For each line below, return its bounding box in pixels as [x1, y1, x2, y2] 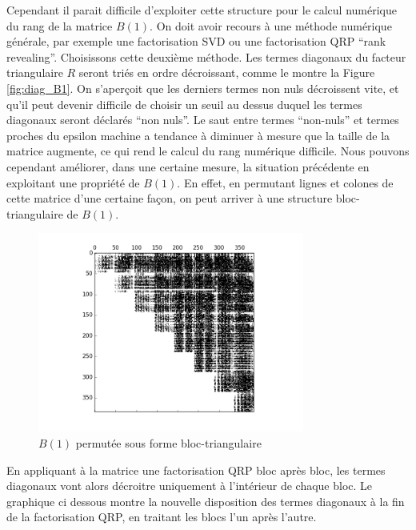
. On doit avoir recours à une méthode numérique [150, 17, 392, 34]
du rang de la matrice [6, 17, 113, 34]
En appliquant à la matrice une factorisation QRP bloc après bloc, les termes [6, 461, 386, 478]
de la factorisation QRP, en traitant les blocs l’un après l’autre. [6, 508, 317, 525]
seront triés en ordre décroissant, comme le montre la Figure [78, 64, 375, 81]
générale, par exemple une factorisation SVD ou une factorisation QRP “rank [6, 33, 386, 50]
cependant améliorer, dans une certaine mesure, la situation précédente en [6, 158, 370, 175]
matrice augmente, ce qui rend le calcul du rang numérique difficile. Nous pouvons [6, 143, 410, 159]
